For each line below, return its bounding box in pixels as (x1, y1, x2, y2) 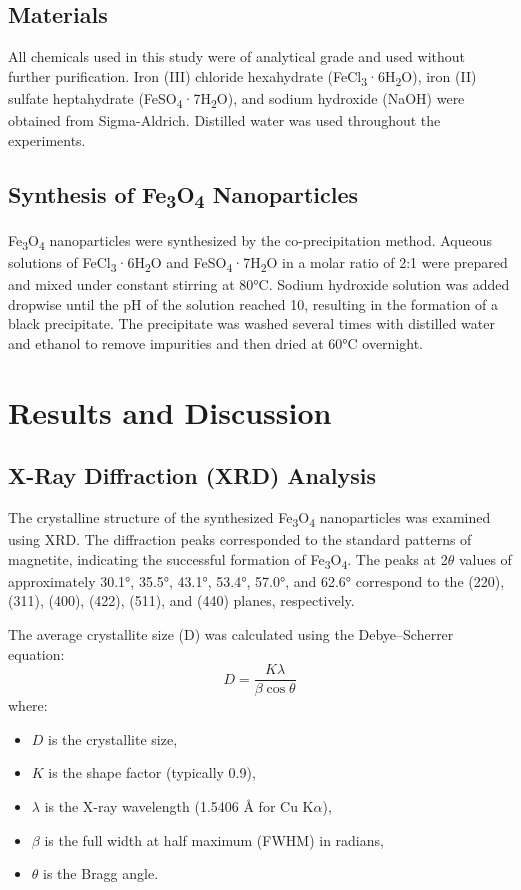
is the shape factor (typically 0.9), (48, 762, 256, 783)
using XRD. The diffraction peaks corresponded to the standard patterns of (8, 529, 472, 550)
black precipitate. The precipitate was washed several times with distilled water (8, 313, 495, 334)
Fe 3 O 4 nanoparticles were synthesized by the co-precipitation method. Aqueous (8, 229, 493, 253)
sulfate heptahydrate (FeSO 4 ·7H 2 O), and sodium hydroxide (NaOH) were (8, 87, 465, 111)
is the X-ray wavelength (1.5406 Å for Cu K (44, 796, 314, 816)
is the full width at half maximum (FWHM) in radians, (44, 829, 384, 850)
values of (458, 548, 512, 569)
